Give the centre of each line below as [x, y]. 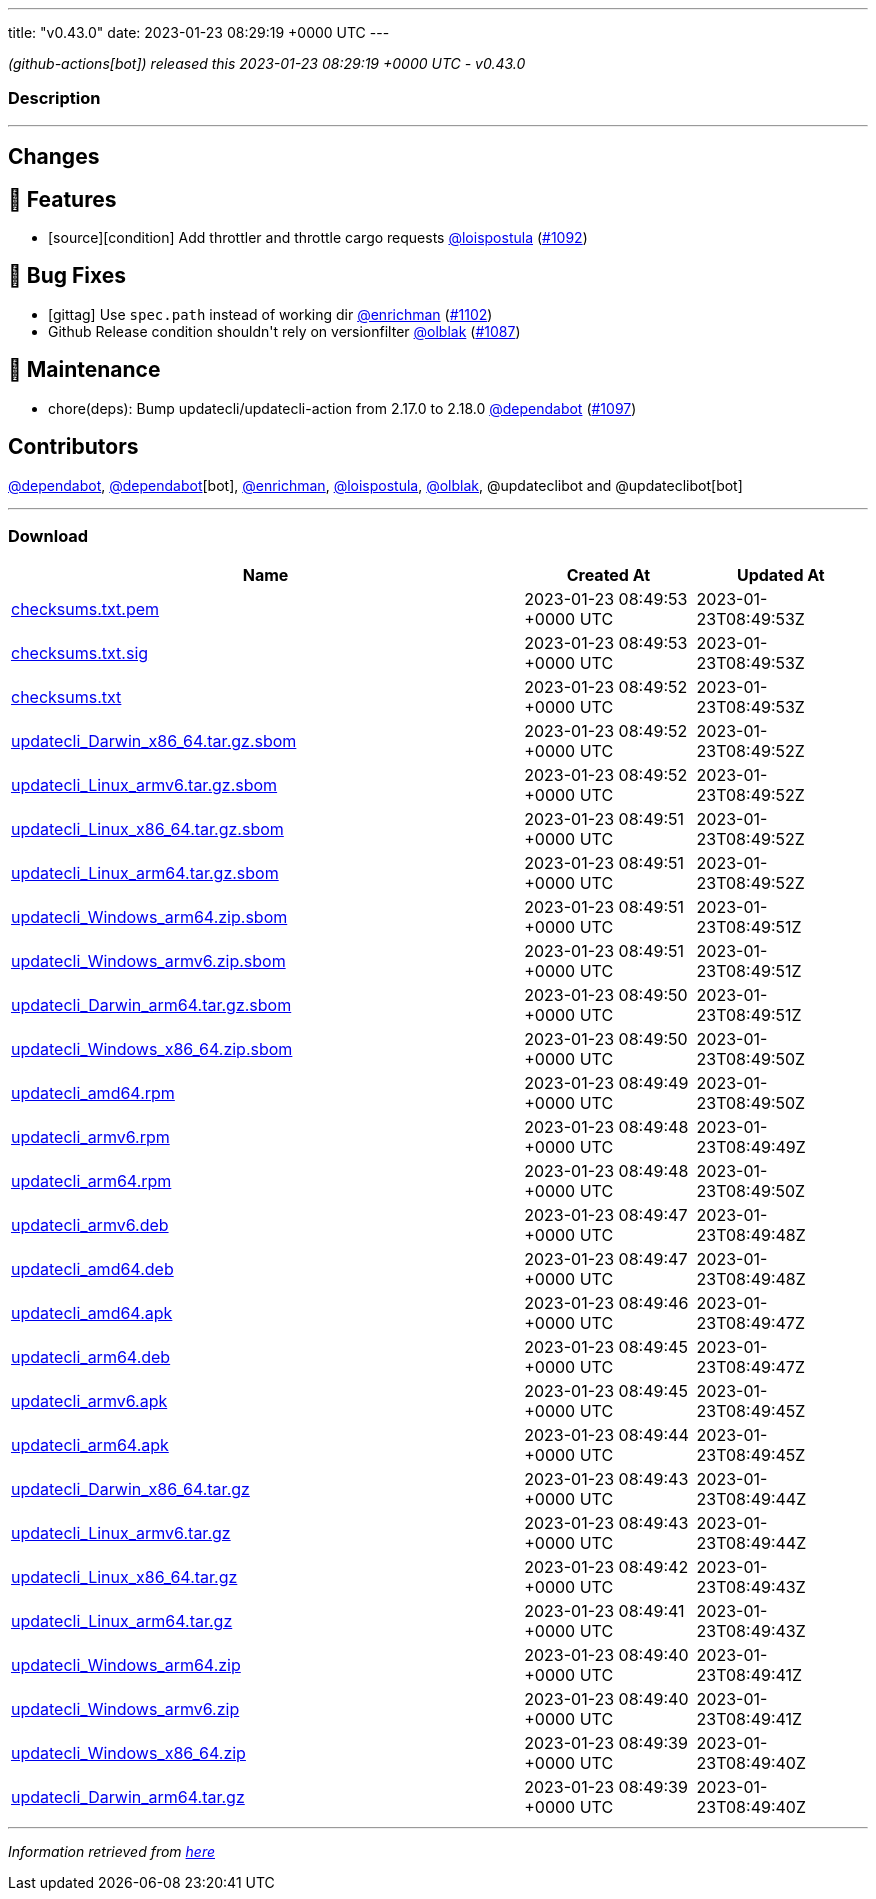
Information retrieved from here [112, 1852]
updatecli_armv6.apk [89, 1401]
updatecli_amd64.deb [92, 1269]
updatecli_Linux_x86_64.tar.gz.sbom [147, 829]
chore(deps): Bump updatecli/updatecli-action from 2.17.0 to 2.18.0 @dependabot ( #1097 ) [342, 408]
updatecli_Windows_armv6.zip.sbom [148, 961]
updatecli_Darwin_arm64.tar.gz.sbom [151, 1005]
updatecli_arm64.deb [91, 1357]
